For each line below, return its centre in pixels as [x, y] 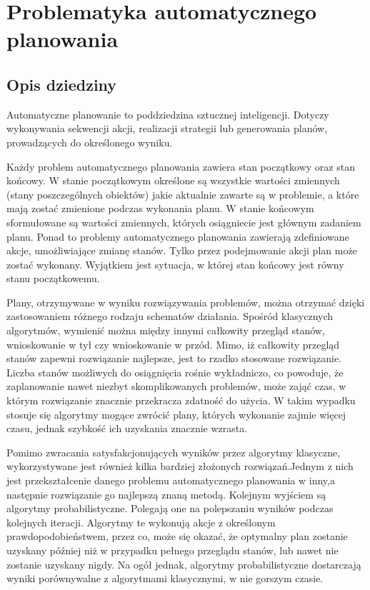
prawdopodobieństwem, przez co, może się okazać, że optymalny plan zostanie [177, 536]
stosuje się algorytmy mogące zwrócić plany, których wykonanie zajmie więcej [176, 414]
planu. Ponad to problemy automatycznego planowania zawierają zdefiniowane [178, 236]
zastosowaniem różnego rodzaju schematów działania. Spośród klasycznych [170, 316]
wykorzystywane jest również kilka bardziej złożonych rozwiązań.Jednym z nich [180, 466]
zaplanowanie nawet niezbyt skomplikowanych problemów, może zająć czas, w [176, 386]
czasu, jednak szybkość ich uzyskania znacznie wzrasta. [127, 428]
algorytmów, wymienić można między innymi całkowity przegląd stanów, [166, 330]
